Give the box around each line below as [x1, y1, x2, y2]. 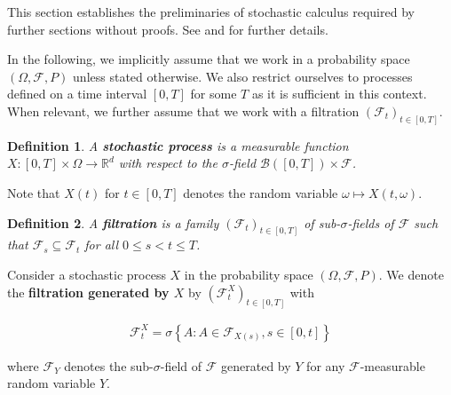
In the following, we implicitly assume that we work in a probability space [7, 50, 410, 68]
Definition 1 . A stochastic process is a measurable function [7, 136, 349, 154]
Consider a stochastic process [7, 265, 166, 284]
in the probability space [184, 265, 313, 284]
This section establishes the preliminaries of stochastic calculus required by [7, 3, 415, 20]
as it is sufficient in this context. [251, 84, 427, 103]
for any [306, 356, 345, 375]
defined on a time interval [7, 84, 147, 103]
